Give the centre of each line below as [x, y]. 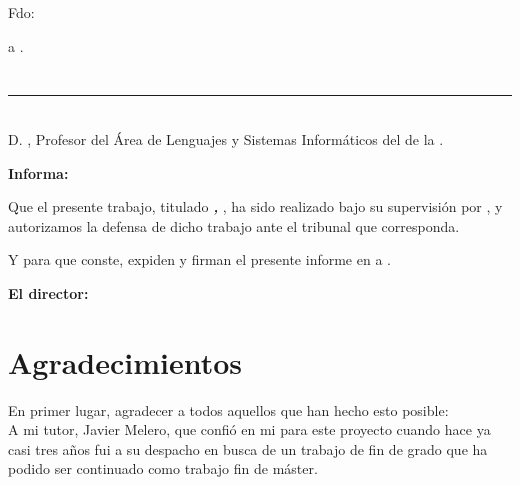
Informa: [38, 172]
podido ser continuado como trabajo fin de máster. [163, 468]
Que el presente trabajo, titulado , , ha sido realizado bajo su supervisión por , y [255, 206]
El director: [48, 292]
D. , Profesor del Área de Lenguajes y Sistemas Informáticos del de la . [226, 138]
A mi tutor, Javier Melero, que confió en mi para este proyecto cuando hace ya [249, 429]
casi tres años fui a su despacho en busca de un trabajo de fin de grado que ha [248, 448]
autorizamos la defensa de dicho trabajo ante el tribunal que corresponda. [234, 225]
